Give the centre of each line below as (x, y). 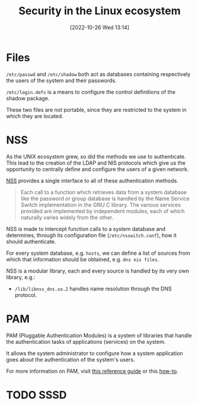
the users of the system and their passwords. (61, 80)
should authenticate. (31, 241)
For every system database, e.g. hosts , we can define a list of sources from (98, 253)
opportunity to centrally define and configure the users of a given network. (98, 169)
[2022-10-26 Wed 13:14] (100, 27)
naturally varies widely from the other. (67, 217)
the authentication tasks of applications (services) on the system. (86, 341)
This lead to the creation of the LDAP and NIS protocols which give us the (96, 163)
